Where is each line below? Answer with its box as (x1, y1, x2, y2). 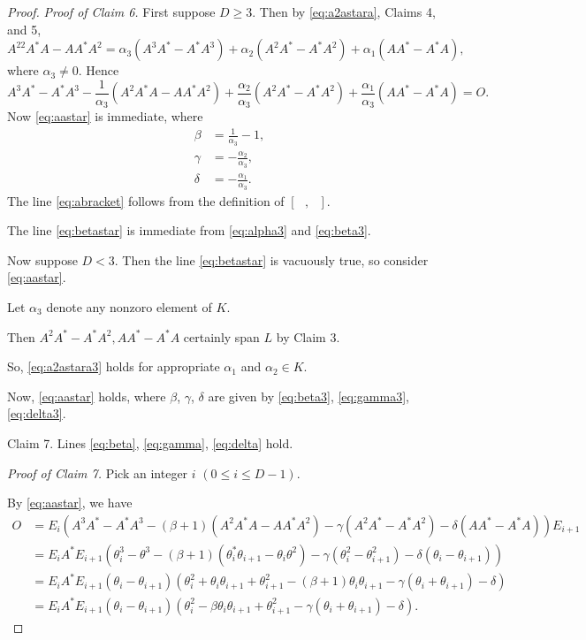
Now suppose (7, 250, 78, 269)
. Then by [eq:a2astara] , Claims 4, (252, 3, 436, 20)
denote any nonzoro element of (46, 298, 212, 316)
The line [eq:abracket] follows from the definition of (7, 191, 285, 210)
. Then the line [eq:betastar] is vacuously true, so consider (114, 250, 429, 269)
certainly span (183, 327, 260, 346)
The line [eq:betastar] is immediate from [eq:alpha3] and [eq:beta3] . (7, 221, 371, 240)
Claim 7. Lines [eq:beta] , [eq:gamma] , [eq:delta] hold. (7, 433, 293, 452)
